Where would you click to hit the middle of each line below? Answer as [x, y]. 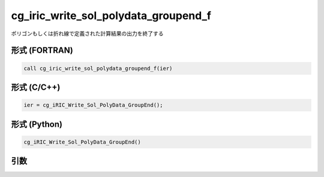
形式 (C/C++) [36, 87]
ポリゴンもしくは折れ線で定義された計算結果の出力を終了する [87, 33]
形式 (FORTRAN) [42, 51]
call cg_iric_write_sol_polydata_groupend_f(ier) [98, 68]
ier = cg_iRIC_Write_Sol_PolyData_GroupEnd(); [93, 105]
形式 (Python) [37, 124]
